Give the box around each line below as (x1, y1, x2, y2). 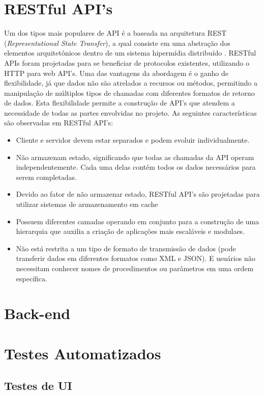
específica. (16, 273, 47, 283)
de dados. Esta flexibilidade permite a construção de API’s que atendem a (4, 97, 235, 108)
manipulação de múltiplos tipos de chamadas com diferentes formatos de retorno (4, 87, 255, 98)
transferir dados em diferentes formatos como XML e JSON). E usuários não (16, 253, 255, 264)
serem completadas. (16, 171, 77, 182)
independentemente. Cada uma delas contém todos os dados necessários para (16, 162, 256, 172)
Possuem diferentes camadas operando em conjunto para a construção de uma (16, 216, 259, 226)
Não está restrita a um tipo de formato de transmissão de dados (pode (16, 243, 236, 253)
